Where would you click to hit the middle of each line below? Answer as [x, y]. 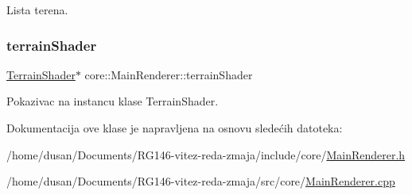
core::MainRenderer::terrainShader [169, 74]
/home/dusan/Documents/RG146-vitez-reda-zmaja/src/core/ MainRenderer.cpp [201, 181]
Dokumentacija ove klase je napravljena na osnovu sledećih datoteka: [175, 128]
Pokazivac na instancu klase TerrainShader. [113, 101]
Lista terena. [37, 10]
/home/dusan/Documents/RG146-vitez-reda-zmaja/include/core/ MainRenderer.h [206, 154]
